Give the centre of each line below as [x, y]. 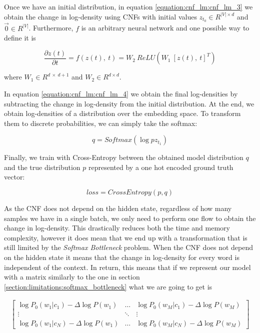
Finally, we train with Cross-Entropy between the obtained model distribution [124, 157]
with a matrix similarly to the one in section [72, 277]
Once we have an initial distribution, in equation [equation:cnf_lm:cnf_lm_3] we [128, 6]
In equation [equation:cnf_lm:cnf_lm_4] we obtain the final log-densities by [121, 93]
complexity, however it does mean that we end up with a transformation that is [126, 237]
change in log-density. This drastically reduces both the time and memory [117, 228]
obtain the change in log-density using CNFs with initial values [100, 16]
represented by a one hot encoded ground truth [161, 167]
